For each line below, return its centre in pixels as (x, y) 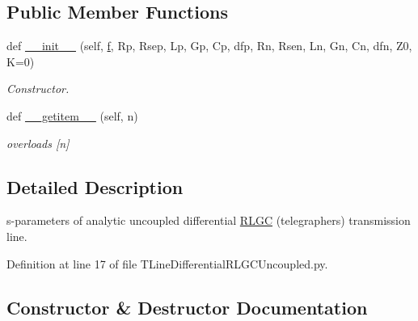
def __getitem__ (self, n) (72, 115)
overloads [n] (38, 143)
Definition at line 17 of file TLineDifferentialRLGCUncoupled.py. (167, 263)
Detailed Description (95, 186)
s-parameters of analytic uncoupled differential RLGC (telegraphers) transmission (209, 220)
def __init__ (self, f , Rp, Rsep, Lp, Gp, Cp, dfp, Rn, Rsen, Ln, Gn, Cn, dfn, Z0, (209, 46)
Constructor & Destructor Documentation (187, 307)
